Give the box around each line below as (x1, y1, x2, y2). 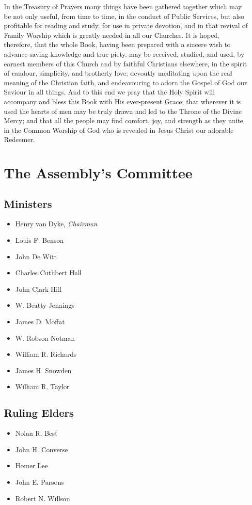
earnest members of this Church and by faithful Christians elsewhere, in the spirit (4, 58, 247, 68)
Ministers (4, 196, 52, 211)
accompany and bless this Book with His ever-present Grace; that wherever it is (4, 96, 241, 106)
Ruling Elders (4, 405, 74, 420)
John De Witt (15, 251, 57, 261)
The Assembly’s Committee (4, 163, 192, 183)
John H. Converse (15, 444, 68, 454)
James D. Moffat (15, 316, 65, 327)
